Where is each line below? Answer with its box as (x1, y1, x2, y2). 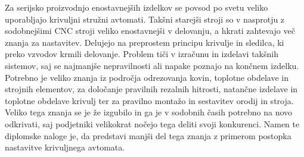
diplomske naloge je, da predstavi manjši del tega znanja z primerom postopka (5, 129, 291, 142)
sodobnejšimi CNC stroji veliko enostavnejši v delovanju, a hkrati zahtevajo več (5, 24, 295, 37)
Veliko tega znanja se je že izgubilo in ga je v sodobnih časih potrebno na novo (5, 106, 293, 118)
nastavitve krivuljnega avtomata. (5, 141, 125, 153)
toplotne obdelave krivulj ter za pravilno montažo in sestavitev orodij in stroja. (5, 94, 294, 106)
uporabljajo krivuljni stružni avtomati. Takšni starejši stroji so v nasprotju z (5, 12, 285, 25)
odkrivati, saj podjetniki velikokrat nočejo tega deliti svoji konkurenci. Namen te (5, 117, 300, 130)
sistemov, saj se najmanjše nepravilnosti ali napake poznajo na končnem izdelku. (5, 59, 299, 71)
